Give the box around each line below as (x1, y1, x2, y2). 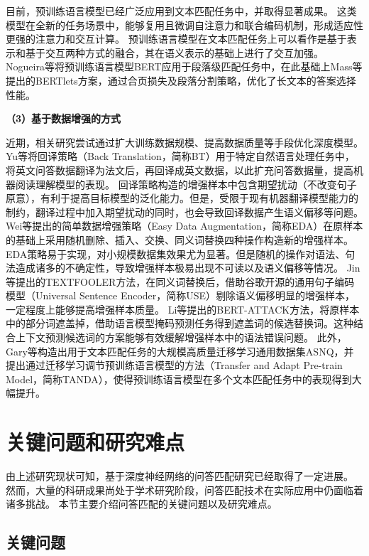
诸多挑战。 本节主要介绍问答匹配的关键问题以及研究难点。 (6, 496, 277, 511)
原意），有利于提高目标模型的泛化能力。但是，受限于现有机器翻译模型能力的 (6, 191, 358, 205)
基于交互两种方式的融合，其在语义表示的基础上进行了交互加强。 (25, 45, 324, 60)
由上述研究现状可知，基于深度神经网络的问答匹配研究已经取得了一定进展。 (6, 469, 353, 483)
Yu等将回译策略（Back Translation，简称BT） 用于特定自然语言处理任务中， (6, 149, 355, 164)
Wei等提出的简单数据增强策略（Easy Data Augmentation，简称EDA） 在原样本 (6, 218, 363, 233)
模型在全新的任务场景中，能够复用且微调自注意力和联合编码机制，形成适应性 (6, 17, 363, 32)
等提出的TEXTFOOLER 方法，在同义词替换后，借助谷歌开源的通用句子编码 (6, 274, 355, 289)
